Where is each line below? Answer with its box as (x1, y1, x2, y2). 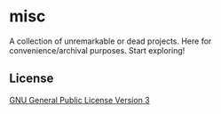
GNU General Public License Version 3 (9, 94, 150, 105)
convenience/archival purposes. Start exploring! (9, 45, 185, 55)
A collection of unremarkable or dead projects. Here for (9, 36, 212, 46)
